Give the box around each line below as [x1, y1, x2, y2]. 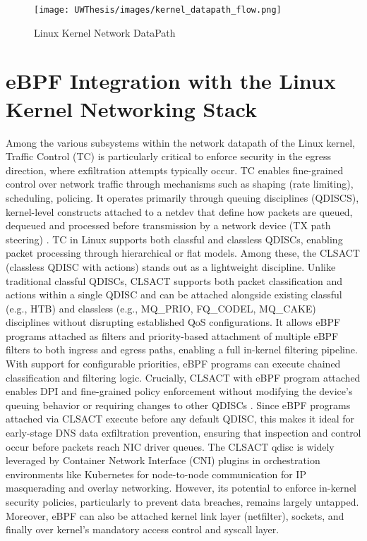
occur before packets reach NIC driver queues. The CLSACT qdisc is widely [6, 439, 335, 454]
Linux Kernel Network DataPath [34, 25, 176, 39]
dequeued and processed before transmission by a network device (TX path [6, 218, 331, 233]
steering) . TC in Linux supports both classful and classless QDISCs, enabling [6, 231, 343, 246]
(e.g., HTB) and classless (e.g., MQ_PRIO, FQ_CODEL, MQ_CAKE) [6, 300, 316, 315]
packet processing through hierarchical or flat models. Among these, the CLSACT [6, 245, 360, 260]
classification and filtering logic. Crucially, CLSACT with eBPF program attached [6, 370, 361, 384]
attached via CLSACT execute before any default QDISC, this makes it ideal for [6, 411, 355, 426]
